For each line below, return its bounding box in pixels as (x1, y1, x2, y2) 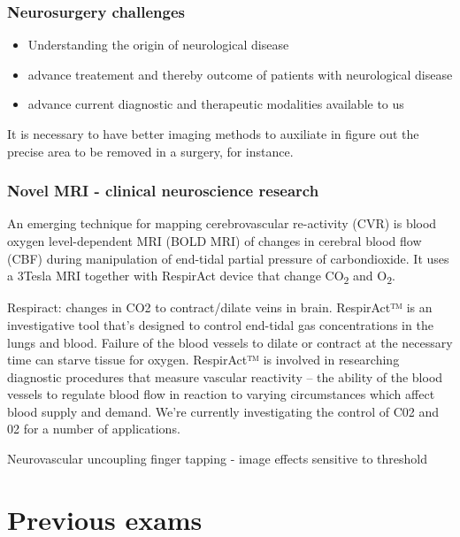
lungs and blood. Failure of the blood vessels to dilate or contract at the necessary (7, 333, 453, 351)
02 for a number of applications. (7, 419, 180, 438)
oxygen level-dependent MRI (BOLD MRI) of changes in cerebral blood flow (7, 232, 422, 249)
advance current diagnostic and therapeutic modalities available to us (27, 95, 404, 113)
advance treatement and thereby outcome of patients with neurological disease (27, 65, 453, 83)
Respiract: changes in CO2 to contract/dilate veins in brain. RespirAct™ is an (7, 298, 433, 317)
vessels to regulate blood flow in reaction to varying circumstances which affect (7, 385, 435, 403)
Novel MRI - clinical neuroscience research (7, 180, 319, 202)
